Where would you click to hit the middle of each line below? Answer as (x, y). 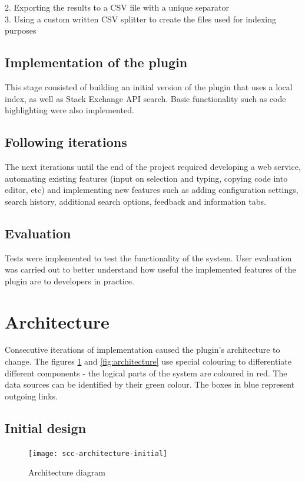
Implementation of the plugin (96, 62)
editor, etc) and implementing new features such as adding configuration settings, (152, 190)
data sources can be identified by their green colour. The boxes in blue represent (150, 384)
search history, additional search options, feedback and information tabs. (135, 201)
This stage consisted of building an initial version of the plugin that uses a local (149, 86)
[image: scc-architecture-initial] (98, 453)
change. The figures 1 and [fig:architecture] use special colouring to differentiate (148, 361)
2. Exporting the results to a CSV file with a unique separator (117, 7)
